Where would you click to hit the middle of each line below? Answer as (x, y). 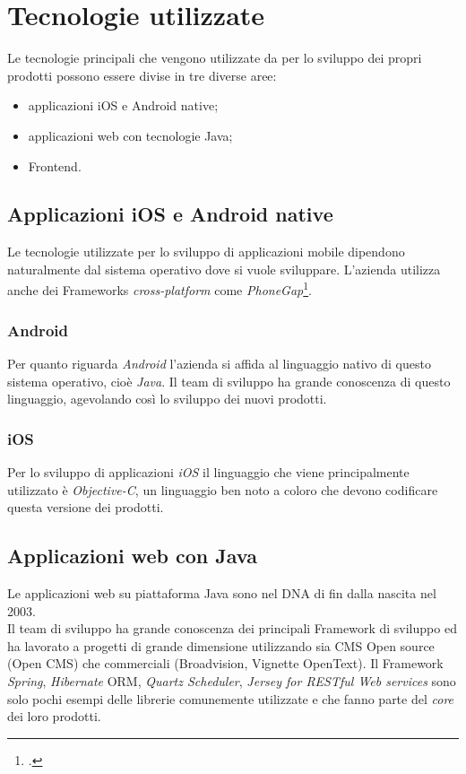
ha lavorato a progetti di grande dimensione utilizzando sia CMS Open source (221, 645)
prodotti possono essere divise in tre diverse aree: (142, 75)
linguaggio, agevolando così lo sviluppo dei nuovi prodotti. (167, 399)
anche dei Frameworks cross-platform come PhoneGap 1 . (160, 289)
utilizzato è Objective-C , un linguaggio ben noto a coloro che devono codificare (223, 489)
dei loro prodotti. (54, 716)
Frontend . (55, 165)
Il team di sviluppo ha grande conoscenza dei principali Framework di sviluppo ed (232, 628)
